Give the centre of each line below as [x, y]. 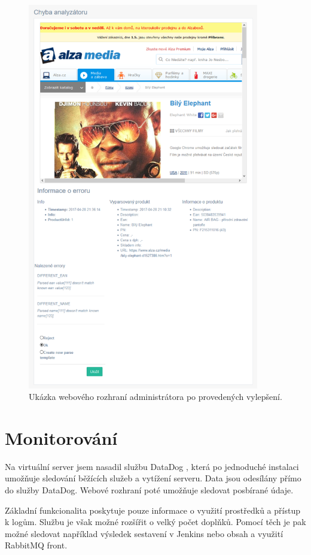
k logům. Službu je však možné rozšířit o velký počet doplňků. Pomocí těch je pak [155, 522]
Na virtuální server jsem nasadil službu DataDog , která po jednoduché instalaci [152, 466]
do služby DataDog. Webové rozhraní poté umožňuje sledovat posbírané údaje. [149, 490]
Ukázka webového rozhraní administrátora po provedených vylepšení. [155, 397]
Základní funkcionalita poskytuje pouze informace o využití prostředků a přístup [153, 510]
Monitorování [61, 437]
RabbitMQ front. [36, 545]
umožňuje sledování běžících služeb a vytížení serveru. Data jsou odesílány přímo [153, 478]
